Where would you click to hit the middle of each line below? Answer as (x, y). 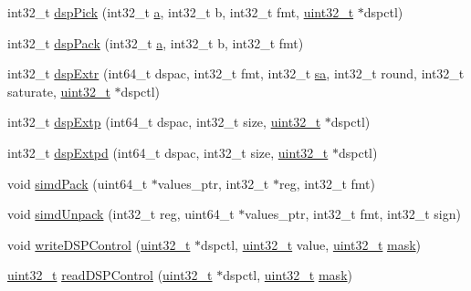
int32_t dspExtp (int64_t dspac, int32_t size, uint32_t (164, 122)
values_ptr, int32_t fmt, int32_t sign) (353, 214)
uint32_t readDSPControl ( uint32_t (110, 275)
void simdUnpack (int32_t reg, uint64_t (121, 214)
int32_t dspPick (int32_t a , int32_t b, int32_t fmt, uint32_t (181, 12)
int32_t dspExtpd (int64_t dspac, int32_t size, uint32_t (168, 152)
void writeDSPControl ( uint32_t (99, 244)
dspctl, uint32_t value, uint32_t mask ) (311, 244)
